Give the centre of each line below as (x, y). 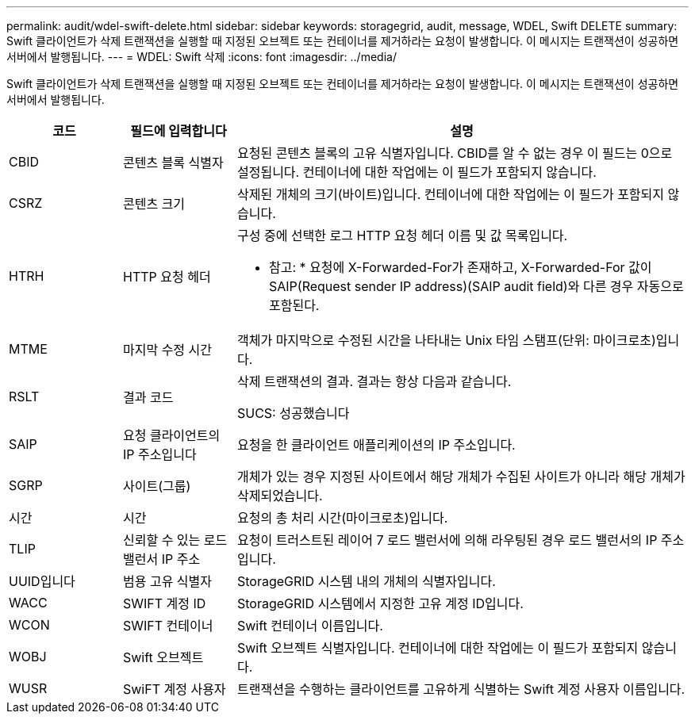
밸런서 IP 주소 (161, 559)
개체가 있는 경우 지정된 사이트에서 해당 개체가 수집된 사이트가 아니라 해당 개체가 (461, 477)
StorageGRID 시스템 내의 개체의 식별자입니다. (366, 581)
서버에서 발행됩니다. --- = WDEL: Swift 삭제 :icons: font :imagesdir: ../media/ (202, 57)
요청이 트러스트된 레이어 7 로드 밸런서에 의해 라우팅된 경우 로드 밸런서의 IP (447, 540)
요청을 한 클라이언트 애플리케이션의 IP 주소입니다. (376, 445)
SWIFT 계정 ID (164, 603)
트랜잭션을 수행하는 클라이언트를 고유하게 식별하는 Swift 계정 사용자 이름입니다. (461, 689)
